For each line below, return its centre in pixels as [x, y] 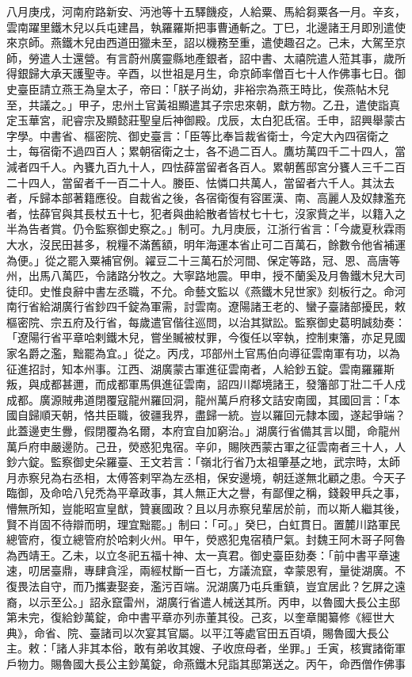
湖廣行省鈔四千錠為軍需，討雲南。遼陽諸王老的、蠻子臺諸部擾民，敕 [228, 306]
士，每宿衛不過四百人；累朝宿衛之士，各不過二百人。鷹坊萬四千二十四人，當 [206, 151]
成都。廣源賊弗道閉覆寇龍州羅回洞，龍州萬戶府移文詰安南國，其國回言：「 [198, 399]
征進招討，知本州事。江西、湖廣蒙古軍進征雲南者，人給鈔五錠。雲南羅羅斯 [200, 368]
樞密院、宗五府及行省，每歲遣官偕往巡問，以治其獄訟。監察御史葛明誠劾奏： [206, 321]
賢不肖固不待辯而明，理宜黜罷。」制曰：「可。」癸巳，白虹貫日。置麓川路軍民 [203, 524]
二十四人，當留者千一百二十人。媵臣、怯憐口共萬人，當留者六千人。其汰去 [200, 182]
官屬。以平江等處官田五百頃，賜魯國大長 [272, 632]
